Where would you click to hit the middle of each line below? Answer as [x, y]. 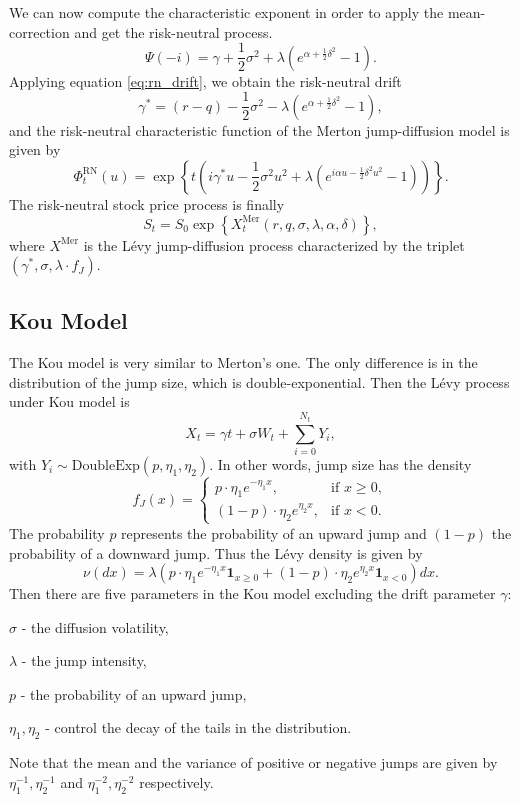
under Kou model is [69, 401]
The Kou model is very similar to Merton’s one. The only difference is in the [243, 362]
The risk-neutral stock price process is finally [147, 203]
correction [39, 31]
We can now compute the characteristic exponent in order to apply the [226, 12]
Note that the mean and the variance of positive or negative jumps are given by [253, 762]
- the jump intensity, [84, 660]
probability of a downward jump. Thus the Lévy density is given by [216, 552]
